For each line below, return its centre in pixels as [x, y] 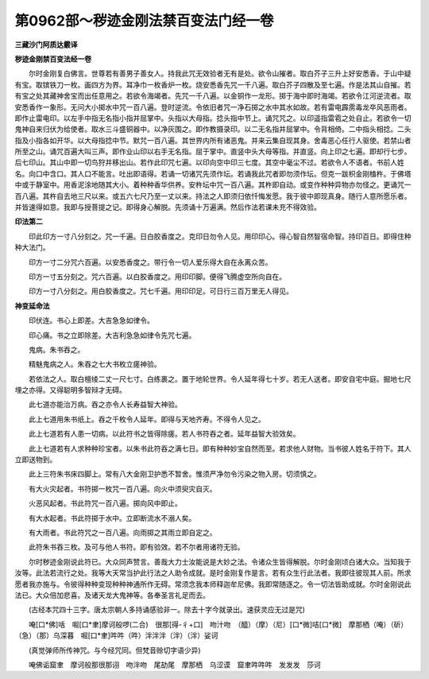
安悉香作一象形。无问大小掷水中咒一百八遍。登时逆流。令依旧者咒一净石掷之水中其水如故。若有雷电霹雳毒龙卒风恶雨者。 [213, 107]
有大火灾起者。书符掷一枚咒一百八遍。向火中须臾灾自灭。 [122, 488]
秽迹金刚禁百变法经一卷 [53, 59]
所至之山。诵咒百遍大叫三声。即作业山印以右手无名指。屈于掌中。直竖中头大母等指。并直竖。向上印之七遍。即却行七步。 [213, 152]
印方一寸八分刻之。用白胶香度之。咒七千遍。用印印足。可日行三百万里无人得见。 [160, 291]
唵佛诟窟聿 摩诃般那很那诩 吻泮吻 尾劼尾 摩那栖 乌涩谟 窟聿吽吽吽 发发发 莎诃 [174, 665]
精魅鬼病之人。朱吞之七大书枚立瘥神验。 [95, 364]
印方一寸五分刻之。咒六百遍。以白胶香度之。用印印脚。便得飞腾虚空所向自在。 [157, 276]
